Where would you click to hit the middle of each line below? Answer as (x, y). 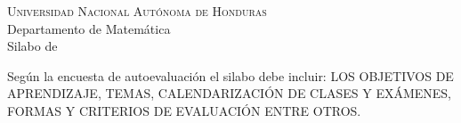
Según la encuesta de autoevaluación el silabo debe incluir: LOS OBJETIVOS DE (230, 75)
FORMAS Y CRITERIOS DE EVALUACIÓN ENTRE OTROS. (184, 110)
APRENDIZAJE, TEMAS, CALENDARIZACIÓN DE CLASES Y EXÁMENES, (229, 93)
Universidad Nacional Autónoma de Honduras (137, 11)
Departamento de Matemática (89, 28)
